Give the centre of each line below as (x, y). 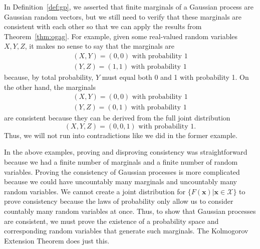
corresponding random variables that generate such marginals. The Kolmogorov (126, 231)
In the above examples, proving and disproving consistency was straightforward (126, 152)
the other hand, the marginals (50, 87)
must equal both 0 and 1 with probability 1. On (175, 77)
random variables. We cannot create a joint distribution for (95, 191)
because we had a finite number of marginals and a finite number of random (121, 162)
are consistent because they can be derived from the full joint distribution (117, 118)
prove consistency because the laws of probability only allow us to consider (119, 201)
